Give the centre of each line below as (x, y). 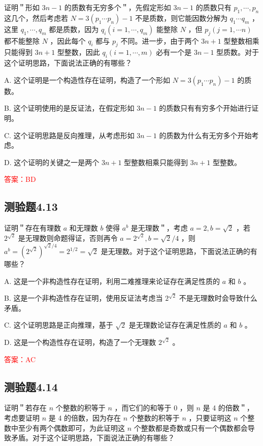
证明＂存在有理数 (32, 228)
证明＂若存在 (25, 408)
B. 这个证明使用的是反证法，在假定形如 (69, 108)
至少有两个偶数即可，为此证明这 (71, 427)
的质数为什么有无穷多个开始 (205, 135)
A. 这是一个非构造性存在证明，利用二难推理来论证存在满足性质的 (112, 281)
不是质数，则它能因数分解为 (182, 18)
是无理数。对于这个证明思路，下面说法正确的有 (179, 251)
